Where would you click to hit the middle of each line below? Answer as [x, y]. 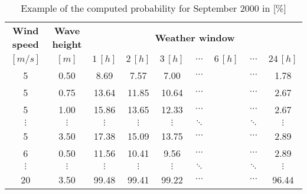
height [67, 44]
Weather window [195, 37]
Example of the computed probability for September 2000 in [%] [153, 8]
